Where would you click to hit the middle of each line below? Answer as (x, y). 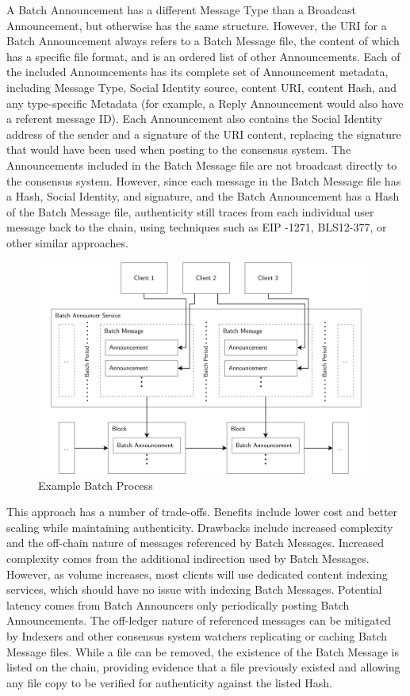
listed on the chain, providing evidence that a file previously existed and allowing (203, 667)
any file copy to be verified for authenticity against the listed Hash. (169, 682)
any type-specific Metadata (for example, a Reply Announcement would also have (205, 103)
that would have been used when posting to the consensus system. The (179, 149)
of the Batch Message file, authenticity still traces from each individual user (190, 211)
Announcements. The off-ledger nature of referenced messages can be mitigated (199, 620)
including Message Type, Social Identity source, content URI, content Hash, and (202, 87)
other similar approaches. (67, 242)
